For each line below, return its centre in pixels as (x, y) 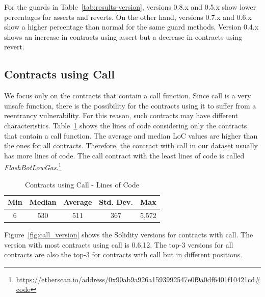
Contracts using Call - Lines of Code (82, 184)
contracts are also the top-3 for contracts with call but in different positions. (123, 254)
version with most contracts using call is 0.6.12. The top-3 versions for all (119, 244)
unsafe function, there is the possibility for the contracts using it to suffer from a (130, 105)
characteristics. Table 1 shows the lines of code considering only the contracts (126, 125)
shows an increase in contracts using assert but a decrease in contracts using (123, 36)
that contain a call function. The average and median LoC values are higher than (131, 135)
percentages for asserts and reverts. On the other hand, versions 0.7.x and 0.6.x (128, 17)
